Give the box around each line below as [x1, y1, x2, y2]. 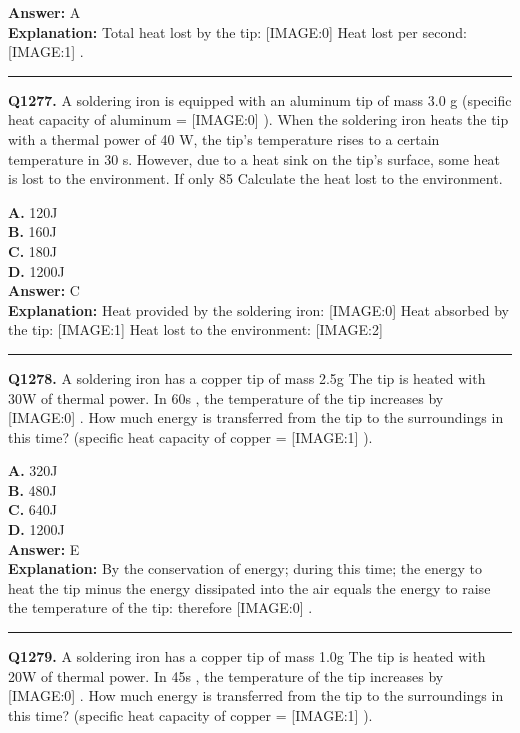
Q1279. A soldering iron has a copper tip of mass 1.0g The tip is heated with [8, 646, 486, 667]
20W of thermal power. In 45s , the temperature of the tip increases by [8, 665, 444, 686]
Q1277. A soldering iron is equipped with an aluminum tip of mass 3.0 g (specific [8, 89, 512, 110]
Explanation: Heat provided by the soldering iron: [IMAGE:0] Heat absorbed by [8, 299, 509, 320]
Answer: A [8, 2, 81, 22]
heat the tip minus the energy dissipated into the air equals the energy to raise [8, 577, 491, 598]
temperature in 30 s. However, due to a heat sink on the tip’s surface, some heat [8, 148, 501, 169]
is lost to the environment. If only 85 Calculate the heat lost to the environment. [8, 168, 503, 189]
